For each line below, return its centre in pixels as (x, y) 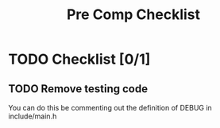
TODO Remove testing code (78, 89)
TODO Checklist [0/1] (79, 59)
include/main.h (33, 116)
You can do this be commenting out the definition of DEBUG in (110, 108)
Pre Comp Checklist (133, 15)
